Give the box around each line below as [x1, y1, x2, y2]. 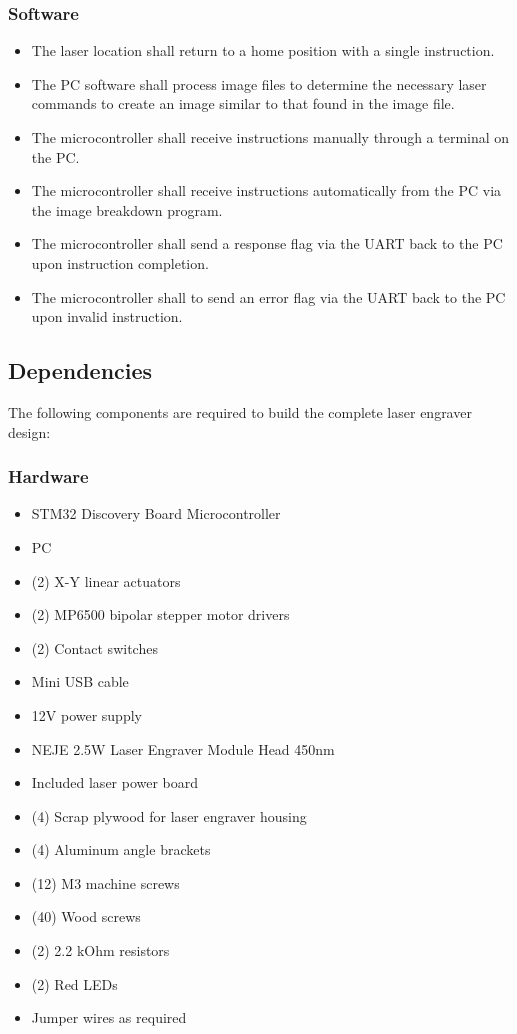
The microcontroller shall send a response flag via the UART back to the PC [31, 233, 503, 254]
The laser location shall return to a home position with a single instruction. [31, 40, 495, 61]
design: [8, 421, 51, 442]
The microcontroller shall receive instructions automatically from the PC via [31, 180, 502, 201]
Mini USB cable [31, 671, 129, 692]
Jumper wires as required [31, 1007, 187, 1028]
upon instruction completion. [31, 252, 209, 273]
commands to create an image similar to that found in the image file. [31, 93, 455, 114]
